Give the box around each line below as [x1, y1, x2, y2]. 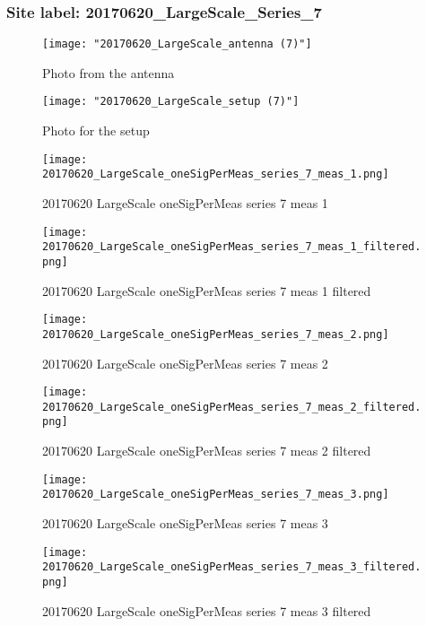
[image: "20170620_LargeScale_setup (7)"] [42, 95, 300, 109]
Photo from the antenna [42, 63, 175, 82]
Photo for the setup [42, 121, 150, 140]
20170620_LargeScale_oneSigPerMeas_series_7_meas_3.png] [42, 488, 389, 501]
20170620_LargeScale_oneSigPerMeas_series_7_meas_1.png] [42, 168, 389, 181]
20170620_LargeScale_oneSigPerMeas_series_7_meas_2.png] [42, 327, 389, 341]
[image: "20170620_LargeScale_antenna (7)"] [42, 38, 312, 51]
